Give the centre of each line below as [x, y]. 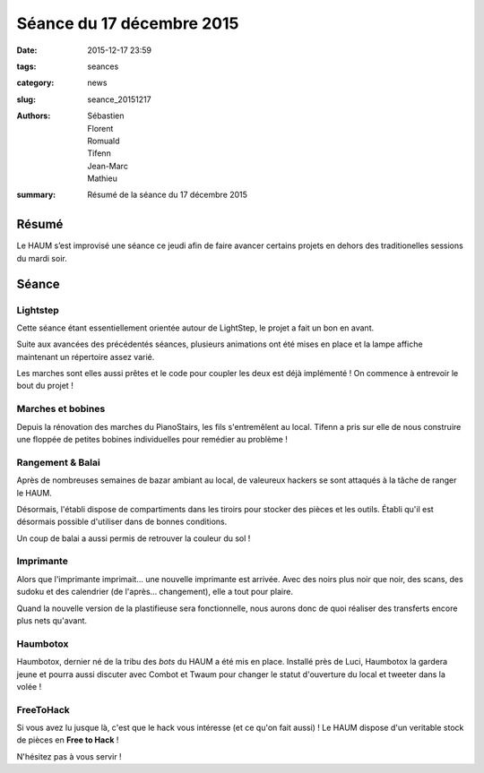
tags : [26, 66]
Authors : [34, 116]
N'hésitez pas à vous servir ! [69, 756]
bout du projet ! [45, 386]
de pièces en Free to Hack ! [68, 740]
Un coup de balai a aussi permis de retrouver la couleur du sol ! [134, 538]
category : [35, 83]
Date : [27, 50]
